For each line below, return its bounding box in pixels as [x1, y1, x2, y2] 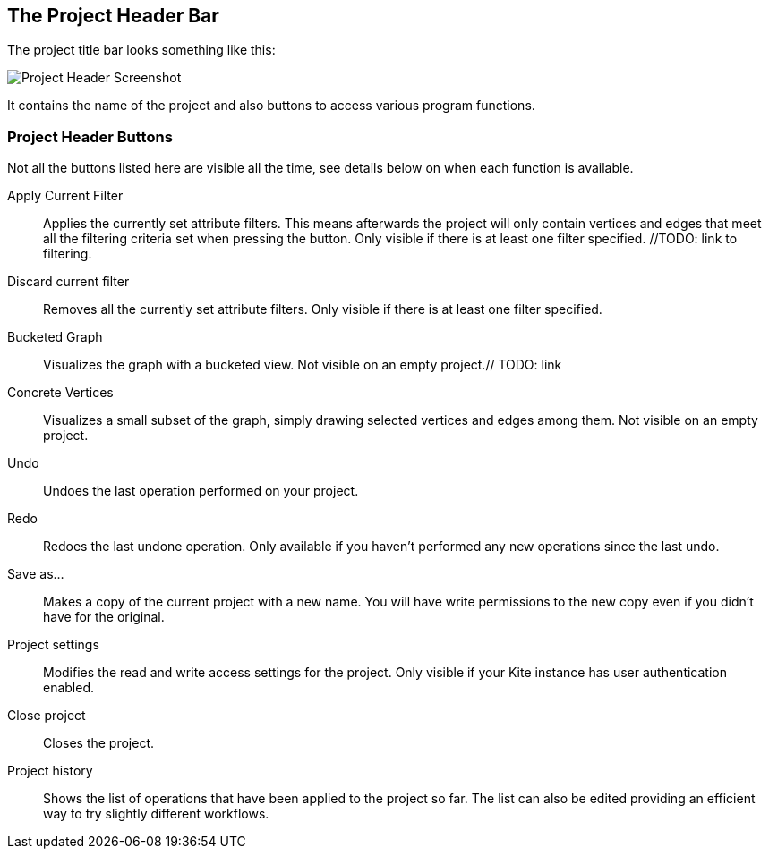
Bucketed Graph [7, 329, 103, 345]
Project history [7, 763, 93, 779]
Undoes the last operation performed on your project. [43, 483, 359, 499]
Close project [7, 708, 86, 724]
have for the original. [43, 609, 165, 625]
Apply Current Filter [7, 188, 124, 204]
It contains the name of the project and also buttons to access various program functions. [7, 97, 535, 114]
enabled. [43, 680, 95, 696]
